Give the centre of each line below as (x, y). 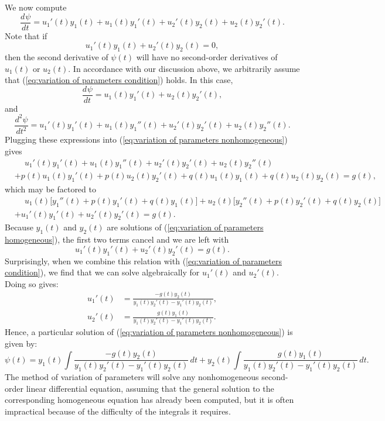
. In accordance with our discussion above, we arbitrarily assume (184, 68)
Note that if (26, 35)
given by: (21, 344)
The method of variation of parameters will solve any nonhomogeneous (132, 377)
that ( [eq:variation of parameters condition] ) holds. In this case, (119, 80)
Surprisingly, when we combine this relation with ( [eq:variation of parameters (144, 260)
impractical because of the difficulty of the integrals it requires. (118, 411)
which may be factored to (50, 189)
